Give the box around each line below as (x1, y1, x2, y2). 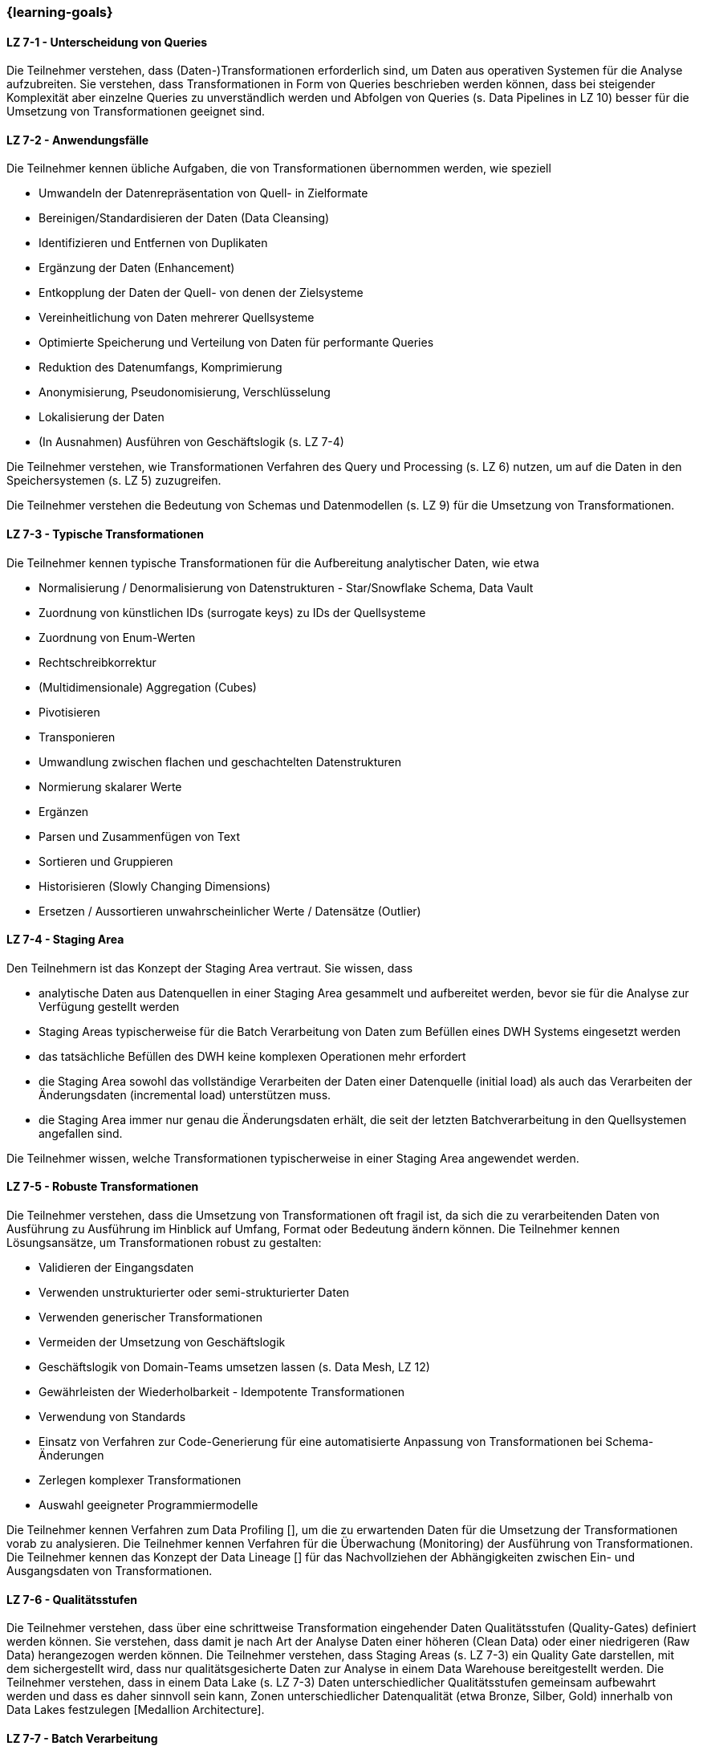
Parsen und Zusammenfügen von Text (39, 829, 241, 843)
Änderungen (39, 1448, 104, 1463)
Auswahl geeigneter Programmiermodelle (39, 1498, 258, 1512)
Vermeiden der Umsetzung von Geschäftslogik (39, 1335, 286, 1350)
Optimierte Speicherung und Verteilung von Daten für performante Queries (39, 335, 434, 350)
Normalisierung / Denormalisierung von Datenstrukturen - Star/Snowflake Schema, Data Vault (39, 580, 534, 595)
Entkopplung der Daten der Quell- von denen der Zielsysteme (39, 286, 364, 300)
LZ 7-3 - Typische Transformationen (6, 527, 204, 542)
